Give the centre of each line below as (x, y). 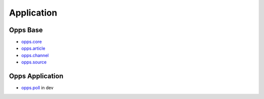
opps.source (34, 62)
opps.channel (35, 55)
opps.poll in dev (37, 88)
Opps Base (26, 30)
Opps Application (36, 76)
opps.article (33, 48)
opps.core (32, 42)
